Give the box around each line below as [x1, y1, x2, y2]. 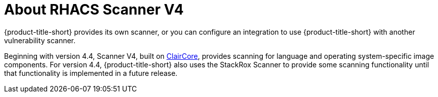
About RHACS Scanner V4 [4, 1, 184, 18]
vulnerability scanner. [4, 36, 76, 45]
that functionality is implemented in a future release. [4, 68, 178, 77]
